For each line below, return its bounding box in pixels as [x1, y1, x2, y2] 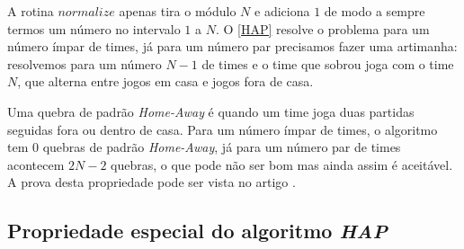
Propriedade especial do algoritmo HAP [7, 217, 388, 245]
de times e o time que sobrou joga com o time [201, 54, 454, 73]
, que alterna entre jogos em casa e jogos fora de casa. [17, 72, 314, 91]
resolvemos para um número [7, 54, 162, 73]
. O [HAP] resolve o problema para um [215, 19, 430, 38]
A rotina [7, 2, 54, 20]
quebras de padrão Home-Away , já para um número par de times [42, 138, 401, 156]
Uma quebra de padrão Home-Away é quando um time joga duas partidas [7, 102, 415, 120]
